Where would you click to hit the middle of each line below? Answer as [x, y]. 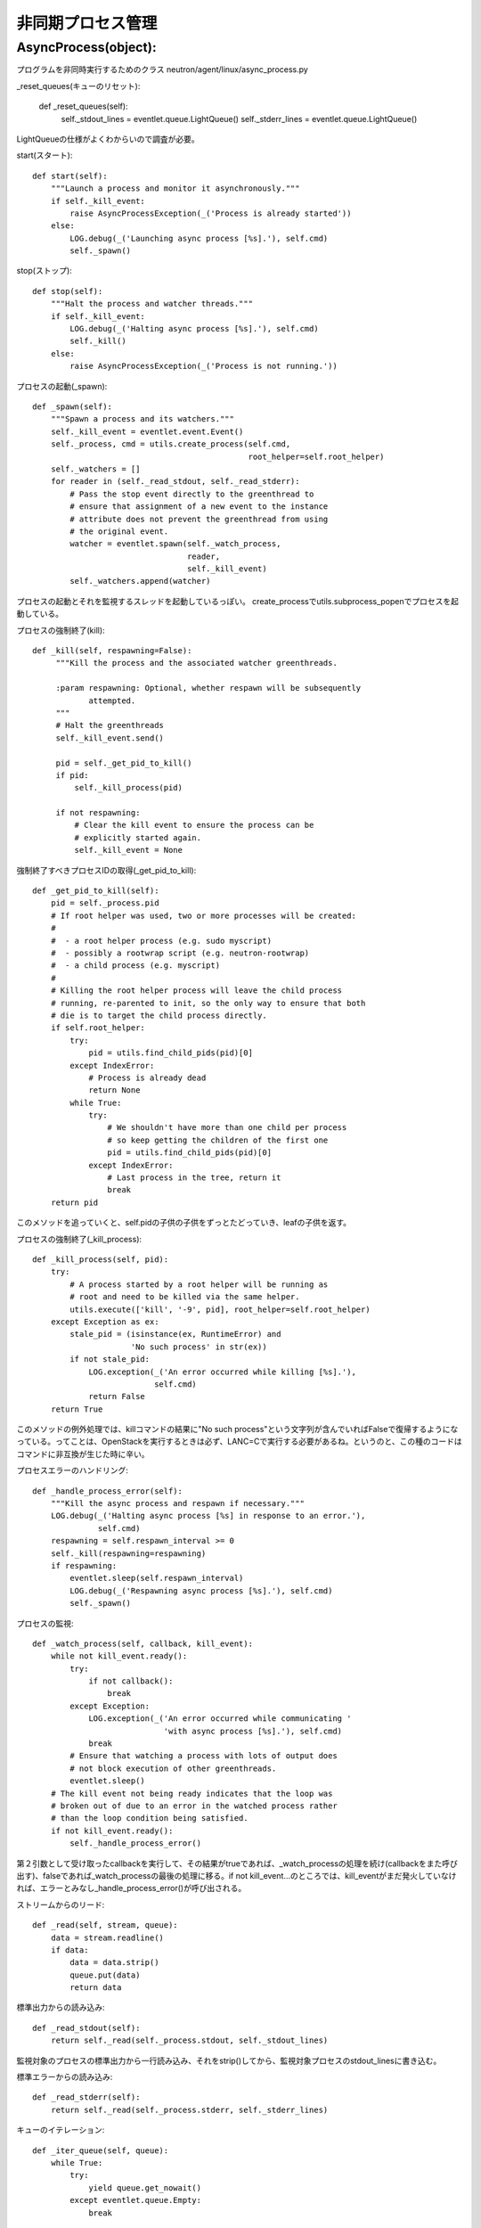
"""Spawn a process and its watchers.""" [143, 419]
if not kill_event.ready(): [112, 1831]
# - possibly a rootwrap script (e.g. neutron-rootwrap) [180, 953]
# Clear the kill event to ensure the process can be [194, 825]
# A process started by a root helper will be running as [199, 1284]
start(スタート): [45, 155]
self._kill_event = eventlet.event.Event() [147, 431]
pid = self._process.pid [105, 903]
